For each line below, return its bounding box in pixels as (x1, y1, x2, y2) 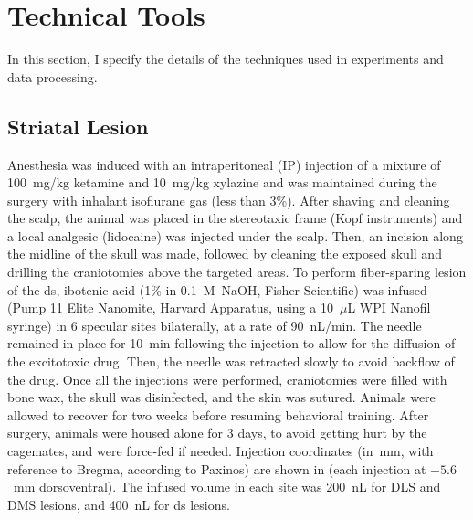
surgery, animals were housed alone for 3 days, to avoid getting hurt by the (7, 423, 427, 442)
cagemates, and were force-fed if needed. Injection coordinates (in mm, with (7, 441, 434, 461)
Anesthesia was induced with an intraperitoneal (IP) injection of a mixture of (7, 154, 441, 174)
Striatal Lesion (7, 111, 149, 140)
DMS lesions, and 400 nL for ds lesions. (7, 494, 230, 514)
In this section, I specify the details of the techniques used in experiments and (7, 49, 444, 69)
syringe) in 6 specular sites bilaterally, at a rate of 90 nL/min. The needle (7, 315, 422, 334)
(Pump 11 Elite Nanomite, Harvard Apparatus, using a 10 (7, 298, 333, 317)
